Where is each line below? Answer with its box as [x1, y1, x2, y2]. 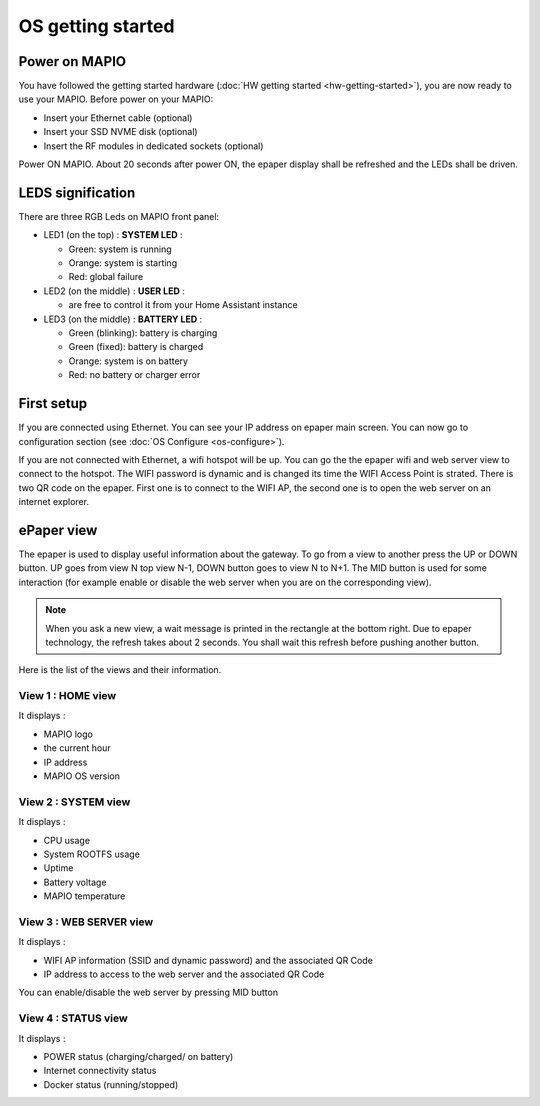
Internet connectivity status [43, 1065, 157, 1077]
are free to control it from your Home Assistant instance [68, 299, 299, 311]
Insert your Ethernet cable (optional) [43, 111, 193, 124]
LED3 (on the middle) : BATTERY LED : [43, 313, 203, 325]
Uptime [43, 862, 74, 874]
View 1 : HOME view [18, 689, 117, 703]
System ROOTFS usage [43, 848, 140, 860]
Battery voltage [43, 876, 107, 888]
